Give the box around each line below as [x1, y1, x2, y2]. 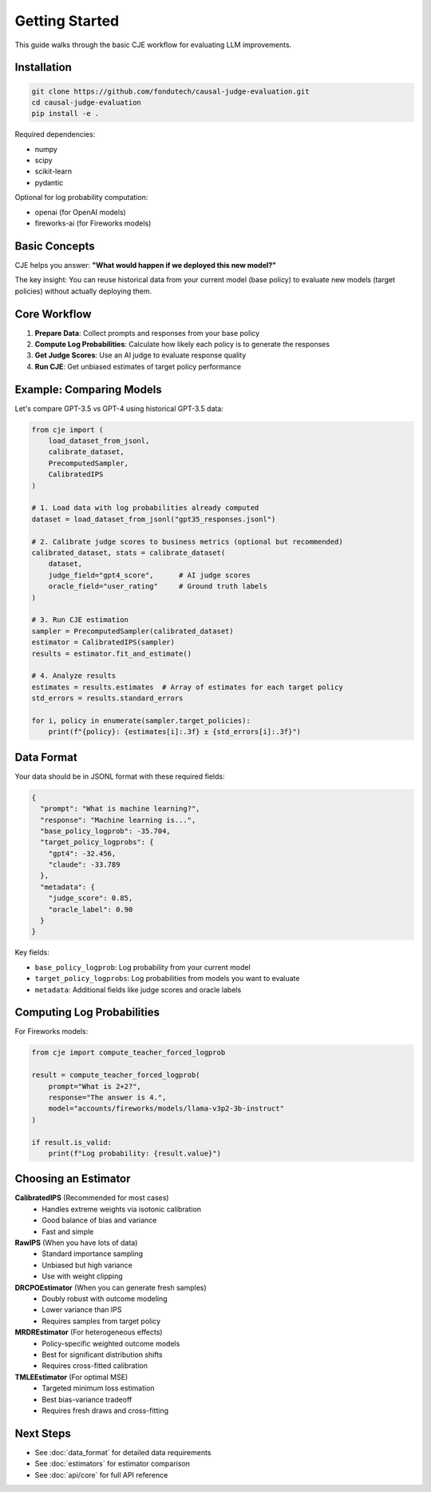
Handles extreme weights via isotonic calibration [42, 1204, 202, 1214]
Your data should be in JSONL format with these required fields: [14, 772, 225, 781]
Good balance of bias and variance [42, 1215, 157, 1225]
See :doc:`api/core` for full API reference [34, 1470, 168, 1479]
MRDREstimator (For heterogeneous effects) [14, 1327, 163, 1337]
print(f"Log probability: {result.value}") [48, 1148, 221, 1158]
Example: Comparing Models [14, 382, 163, 396]
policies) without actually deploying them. [14, 286, 152, 296]
